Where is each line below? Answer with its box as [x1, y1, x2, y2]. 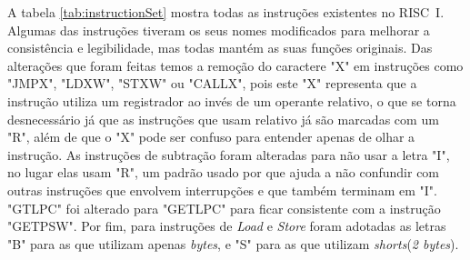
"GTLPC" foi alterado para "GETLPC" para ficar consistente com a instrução [7, 198, 441, 217]
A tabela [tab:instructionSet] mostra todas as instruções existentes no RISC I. [7, 3, 445, 21]
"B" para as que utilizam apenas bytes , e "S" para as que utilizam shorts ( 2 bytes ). [7, 234, 459, 253]
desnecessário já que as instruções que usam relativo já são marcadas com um [7, 109, 439, 128]
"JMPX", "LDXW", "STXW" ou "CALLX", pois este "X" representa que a [7, 74, 417, 93]
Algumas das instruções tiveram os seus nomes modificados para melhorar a [7, 20, 430, 39]
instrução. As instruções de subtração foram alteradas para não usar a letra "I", [7, 145, 450, 164]
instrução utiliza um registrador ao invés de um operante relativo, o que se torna [7, 91, 456, 110]
